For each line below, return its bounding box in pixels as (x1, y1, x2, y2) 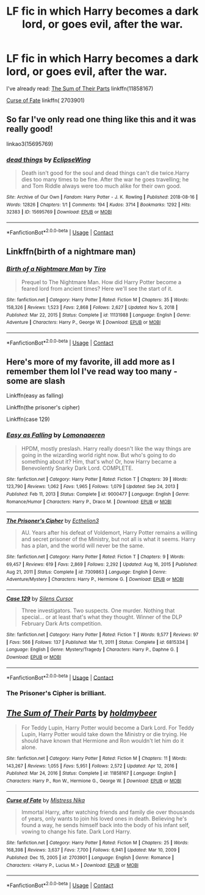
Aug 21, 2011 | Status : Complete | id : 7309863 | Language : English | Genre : (6, 569, 167, 575)
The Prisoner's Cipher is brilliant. (6, 689, 107, 698)
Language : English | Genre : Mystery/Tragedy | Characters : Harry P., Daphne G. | (6, 646, 178, 653)
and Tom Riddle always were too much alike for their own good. (21, 182, 181, 190)
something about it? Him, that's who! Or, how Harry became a (21, 458, 177, 465)
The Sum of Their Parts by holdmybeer (6, 707, 157, 718)
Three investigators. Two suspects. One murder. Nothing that (21, 607, 175, 614)
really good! (6, 124, 53, 134)
